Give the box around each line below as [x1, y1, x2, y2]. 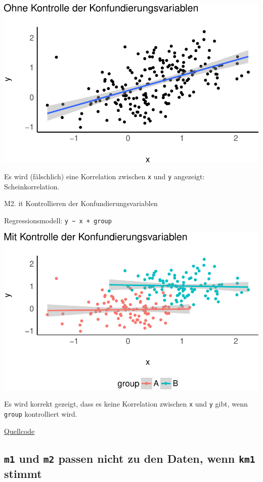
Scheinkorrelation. [4, 181, 60, 191]
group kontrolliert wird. [4, 408, 77, 419]
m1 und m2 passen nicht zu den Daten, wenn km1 [4, 450, 255, 466]
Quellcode [4, 425, 35, 436]
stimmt [4, 465, 42, 481]
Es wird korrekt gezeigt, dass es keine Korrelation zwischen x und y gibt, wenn [4, 398, 248, 409]
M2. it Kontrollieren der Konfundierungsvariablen [4, 198, 158, 209]
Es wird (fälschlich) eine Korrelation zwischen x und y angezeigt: [4, 171, 205, 182]
